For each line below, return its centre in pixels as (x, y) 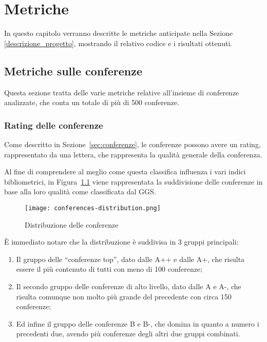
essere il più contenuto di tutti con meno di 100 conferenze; (109, 269)
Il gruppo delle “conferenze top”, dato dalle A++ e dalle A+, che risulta (130, 259)
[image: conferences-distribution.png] (93, 208)
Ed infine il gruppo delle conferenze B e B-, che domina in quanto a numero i (138, 323)
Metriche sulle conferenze (73, 71)
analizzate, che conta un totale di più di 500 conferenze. (92, 102)
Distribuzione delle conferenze (72, 224)
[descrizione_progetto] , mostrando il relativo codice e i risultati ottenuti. (118, 43)
